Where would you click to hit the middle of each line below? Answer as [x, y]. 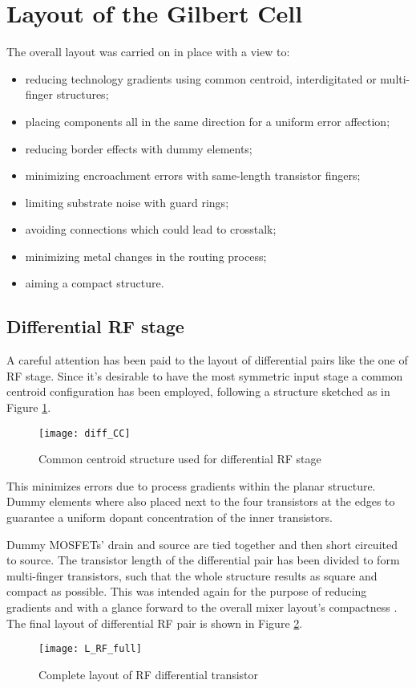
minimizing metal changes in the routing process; [146, 256]
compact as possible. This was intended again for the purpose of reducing [187, 591]
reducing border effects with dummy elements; [139, 148]
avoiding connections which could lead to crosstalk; [151, 229]
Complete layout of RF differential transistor [149, 674]
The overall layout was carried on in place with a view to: [148, 52]
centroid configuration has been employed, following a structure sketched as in [198, 391]
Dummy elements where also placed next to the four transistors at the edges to [201, 501]
